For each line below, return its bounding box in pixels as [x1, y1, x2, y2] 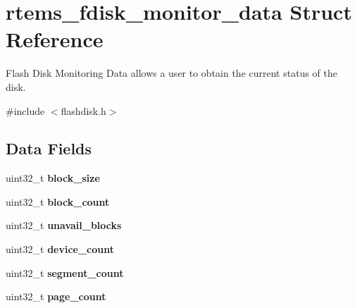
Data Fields [6, 137, 92, 159]
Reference [6, 25, 104, 54]
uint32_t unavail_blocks [6, 218, 122, 233]
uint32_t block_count [6, 194, 110, 209]
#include [6, 103, 45, 118]
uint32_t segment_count [6, 265, 124, 280]
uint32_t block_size [6, 171, 100, 185]
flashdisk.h [61, 103, 106, 118]
